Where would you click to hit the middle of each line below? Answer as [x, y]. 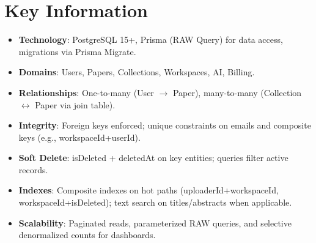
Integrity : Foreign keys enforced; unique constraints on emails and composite [165, 125]
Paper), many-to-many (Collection [237, 92]
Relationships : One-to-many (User [86, 92]
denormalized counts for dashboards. [87, 235]
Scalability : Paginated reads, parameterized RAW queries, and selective [155, 222]
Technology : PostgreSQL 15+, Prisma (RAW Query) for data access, [151, 39]
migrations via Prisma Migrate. [77, 51]
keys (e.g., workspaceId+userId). [79, 137]
